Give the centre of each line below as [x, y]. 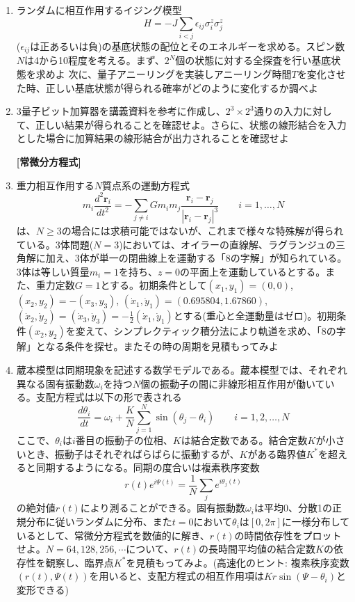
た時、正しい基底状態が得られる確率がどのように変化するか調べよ [167, 87]
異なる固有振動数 [55, 383]
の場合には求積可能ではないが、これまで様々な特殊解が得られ [203, 231]
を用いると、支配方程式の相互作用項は [176, 576]
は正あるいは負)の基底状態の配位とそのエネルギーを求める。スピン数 [188, 46]
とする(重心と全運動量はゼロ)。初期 [255, 316]
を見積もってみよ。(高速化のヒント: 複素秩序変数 [238, 562]
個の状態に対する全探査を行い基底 [253, 60]
